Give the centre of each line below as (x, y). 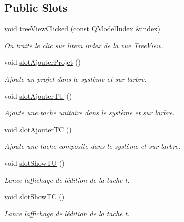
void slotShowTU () (34, 163)
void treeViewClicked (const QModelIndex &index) (82, 28)
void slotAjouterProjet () (42, 62)
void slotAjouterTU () (38, 95)
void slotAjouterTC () (38, 129)
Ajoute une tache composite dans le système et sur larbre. (93, 146)
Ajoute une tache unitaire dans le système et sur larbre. (89, 113)
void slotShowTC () (34, 197)
